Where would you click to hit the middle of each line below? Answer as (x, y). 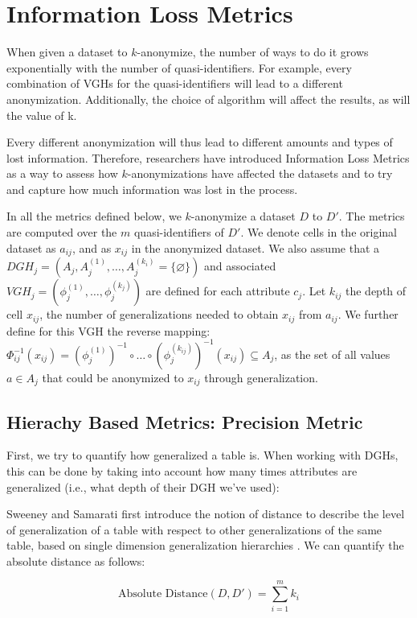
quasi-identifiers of (179, 232)
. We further (368, 314)
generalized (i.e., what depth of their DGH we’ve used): (143, 486)
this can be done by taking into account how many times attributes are (182, 470)
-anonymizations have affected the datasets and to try (260, 173)
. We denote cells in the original (319, 232)
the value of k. (42, 115)
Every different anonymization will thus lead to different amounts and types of (200, 142)
